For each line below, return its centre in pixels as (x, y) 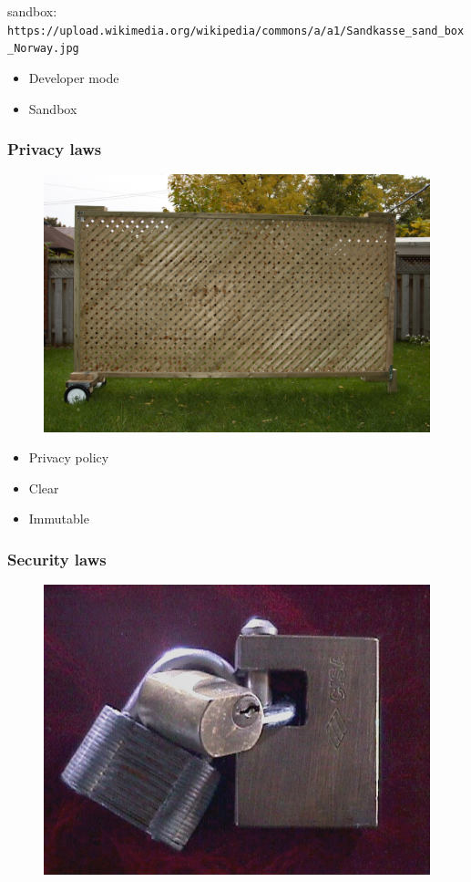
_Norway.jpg (43, 49)
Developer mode (74, 77)
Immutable (59, 519)
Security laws (57, 559)
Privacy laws (55, 149)
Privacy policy (69, 457)
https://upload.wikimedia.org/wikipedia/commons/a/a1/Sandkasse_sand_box (236, 31)
